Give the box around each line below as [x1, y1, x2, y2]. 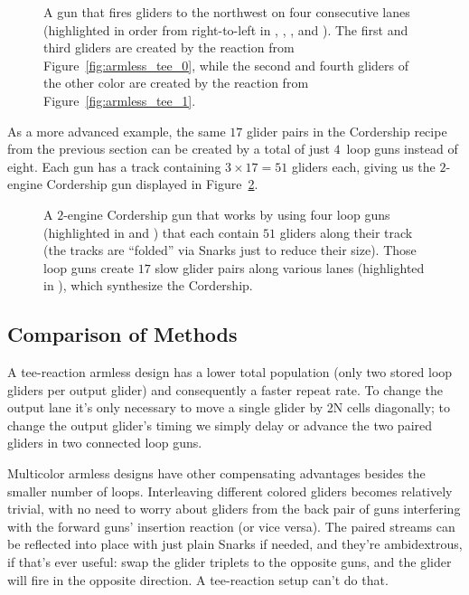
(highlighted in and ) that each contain [43, 222, 259, 241]
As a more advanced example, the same [7, 121, 226, 140]
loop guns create [43, 258, 135, 277]
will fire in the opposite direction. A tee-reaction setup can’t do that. [7, 570, 389, 589]
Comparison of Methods [7, 320, 238, 348]
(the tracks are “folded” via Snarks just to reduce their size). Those [43, 241, 417, 260]
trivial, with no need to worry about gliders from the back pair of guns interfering [7, 499, 461, 518]
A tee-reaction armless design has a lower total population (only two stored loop [7, 363, 453, 382]
